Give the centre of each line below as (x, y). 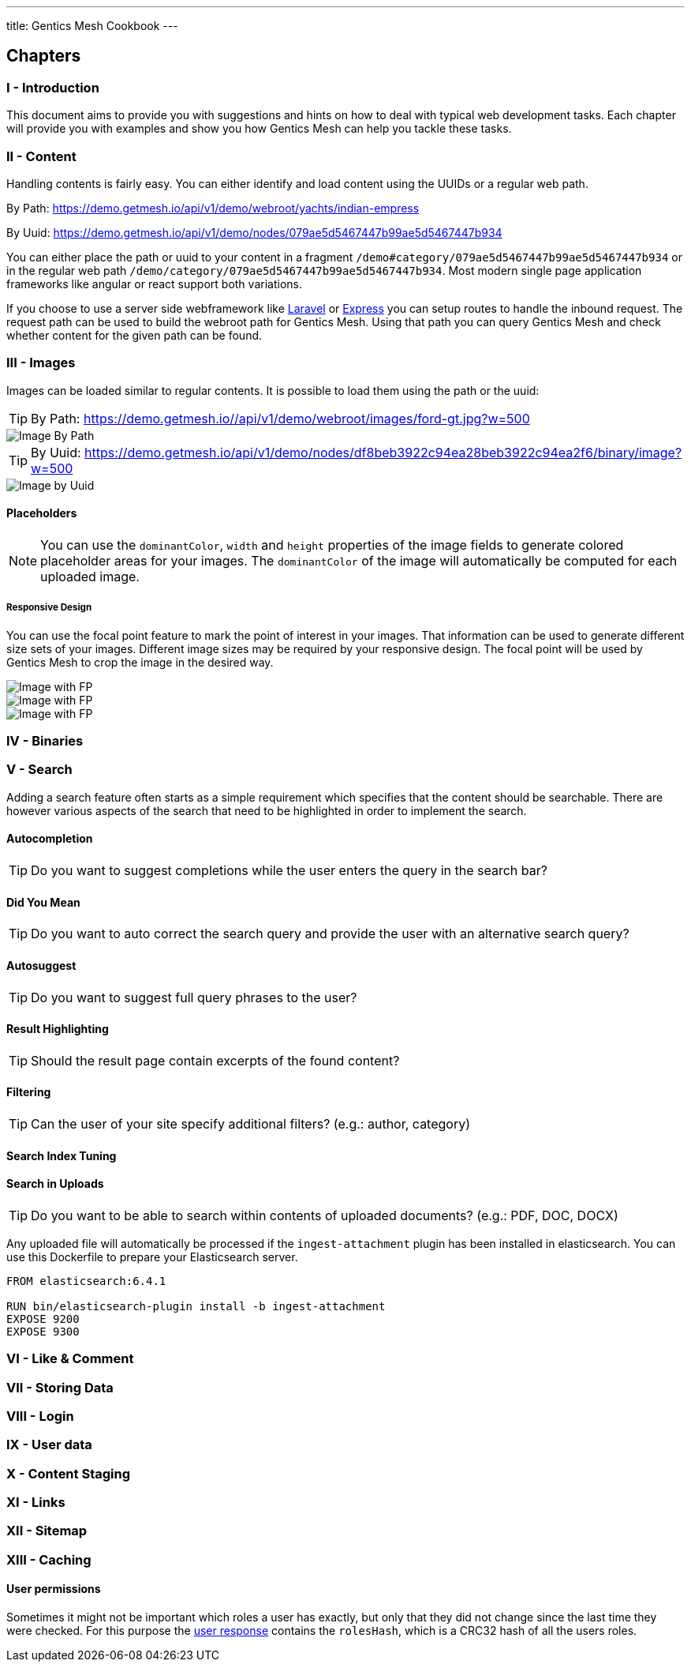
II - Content (41, 156)
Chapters (44, 56)
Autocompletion (50, 839)
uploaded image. (90, 576)
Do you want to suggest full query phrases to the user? (194, 997)
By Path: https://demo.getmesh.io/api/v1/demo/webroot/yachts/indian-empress (213, 208)
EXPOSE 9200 (43, 1319)
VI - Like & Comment (70, 1359)
